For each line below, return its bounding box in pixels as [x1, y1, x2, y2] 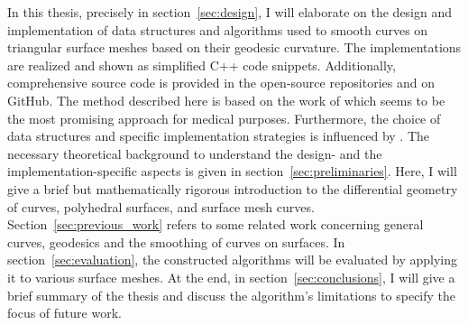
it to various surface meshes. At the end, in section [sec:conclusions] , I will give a [7, 267, 455, 286]
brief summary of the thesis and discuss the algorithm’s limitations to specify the [7, 285, 456, 304]
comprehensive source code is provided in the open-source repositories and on [7, 73, 435, 92]
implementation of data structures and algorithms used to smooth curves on [7, 20, 428, 39]
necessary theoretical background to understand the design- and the [7, 144, 382, 162]
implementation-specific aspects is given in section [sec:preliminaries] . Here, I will [7, 162, 457, 181]
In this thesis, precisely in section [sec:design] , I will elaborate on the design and [7, 3, 453, 21]
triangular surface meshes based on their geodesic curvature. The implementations [7, 38, 462, 57]
